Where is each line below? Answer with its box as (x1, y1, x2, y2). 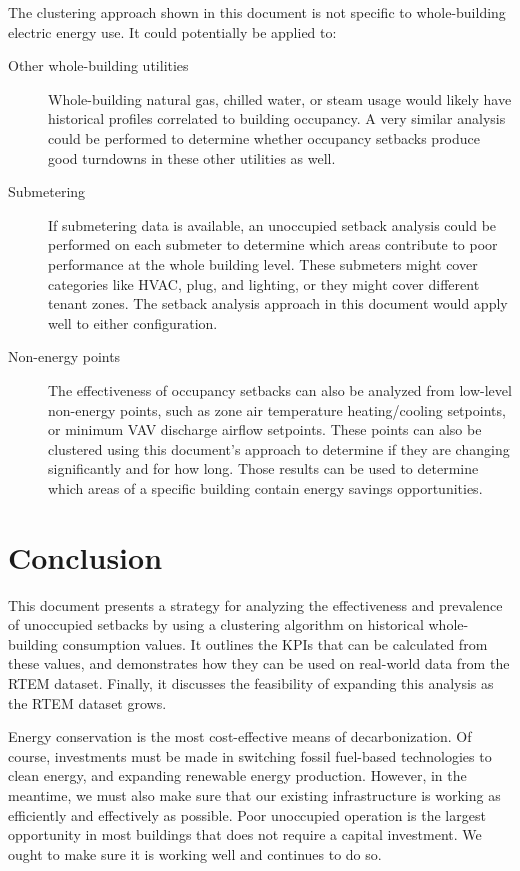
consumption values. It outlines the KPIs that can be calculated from (62, 633, 488, 654)
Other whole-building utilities (8, 55, 189, 76)
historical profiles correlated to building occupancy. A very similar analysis (48, 108, 506, 129)
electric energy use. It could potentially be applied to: (8, 21, 337, 42)
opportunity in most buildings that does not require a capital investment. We (8, 824, 482, 845)
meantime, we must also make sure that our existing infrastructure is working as (8, 784, 501, 805)
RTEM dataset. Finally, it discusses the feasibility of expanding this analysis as (8, 672, 494, 693)
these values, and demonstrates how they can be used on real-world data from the (8, 653, 510, 674)
